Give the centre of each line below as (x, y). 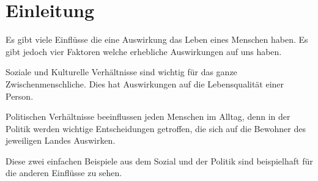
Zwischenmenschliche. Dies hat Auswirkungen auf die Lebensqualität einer (145, 83)
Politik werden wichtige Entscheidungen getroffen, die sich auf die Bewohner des (156, 128)
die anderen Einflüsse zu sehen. (64, 173)
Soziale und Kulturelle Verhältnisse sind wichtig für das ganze (121, 72)
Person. (20, 96)
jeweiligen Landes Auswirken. (61, 140)
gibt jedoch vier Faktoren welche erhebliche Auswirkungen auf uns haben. (144, 51)
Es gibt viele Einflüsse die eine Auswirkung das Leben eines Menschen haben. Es (157, 39)
